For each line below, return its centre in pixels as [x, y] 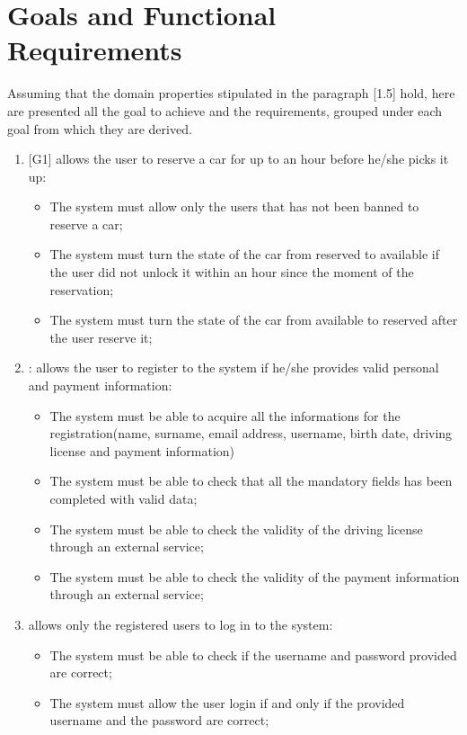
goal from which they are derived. [100, 128]
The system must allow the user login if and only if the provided [227, 702]
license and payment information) [142, 450]
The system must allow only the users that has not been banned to [234, 206]
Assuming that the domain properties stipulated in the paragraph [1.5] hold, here [231, 93]
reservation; [82, 289]
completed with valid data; [123, 498]
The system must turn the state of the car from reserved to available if [244, 254]
